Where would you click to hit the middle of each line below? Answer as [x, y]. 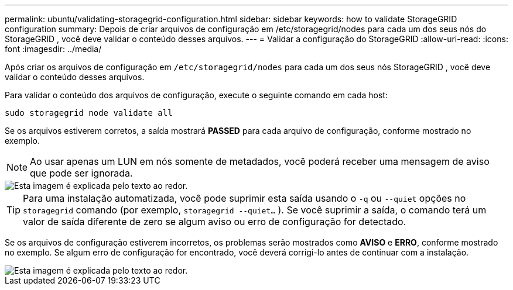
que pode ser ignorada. [81, 173]
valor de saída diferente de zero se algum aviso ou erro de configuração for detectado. [215, 222]
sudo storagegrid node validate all [89, 113]
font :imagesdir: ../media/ [53, 49]
